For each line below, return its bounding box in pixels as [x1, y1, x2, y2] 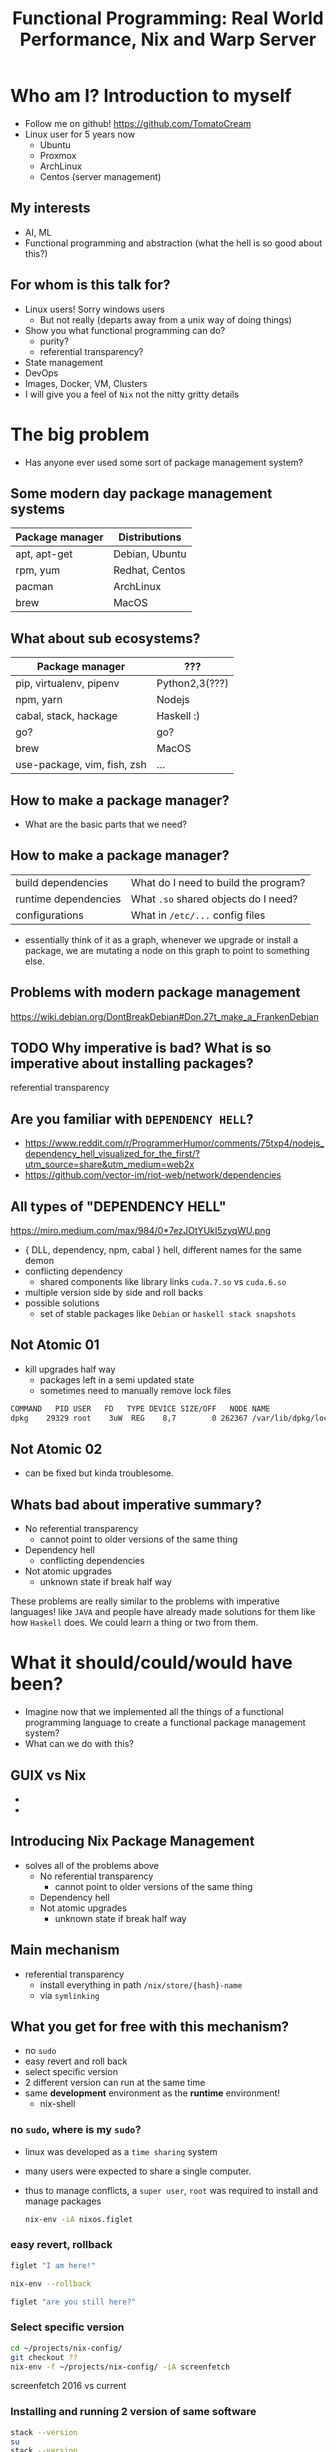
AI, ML [24, 226, 52, 238]
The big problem [10, 423, 150, 446]
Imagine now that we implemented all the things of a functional [24, 1706, 284, 1718]
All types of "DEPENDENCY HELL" [10, 1198, 227, 1215]
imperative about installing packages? [10, 1055, 254, 1072]
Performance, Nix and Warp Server [19, 28, 317, 51]
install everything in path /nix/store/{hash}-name [39, 1978, 243, 1991]
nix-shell [39, 2098, 76, 2110]
